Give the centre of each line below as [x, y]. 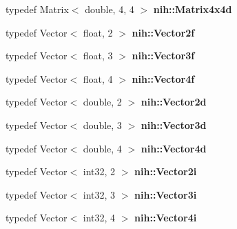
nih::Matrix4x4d [193, 9]
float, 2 [98, 32]
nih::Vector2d [174, 102]
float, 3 [98, 56]
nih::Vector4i [166, 218]
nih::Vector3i [166, 194]
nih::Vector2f [163, 32]
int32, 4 [99, 218]
